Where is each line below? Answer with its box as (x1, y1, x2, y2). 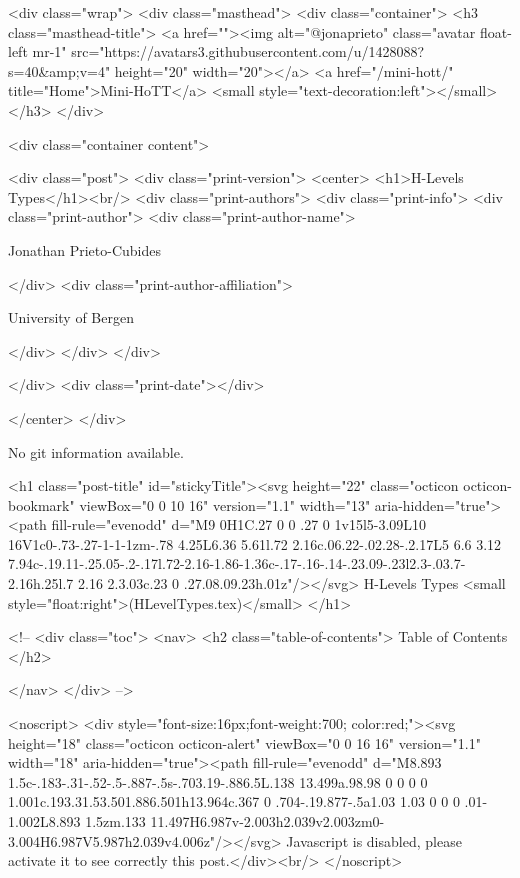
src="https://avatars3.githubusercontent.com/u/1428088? (71, 41, 425, 62)
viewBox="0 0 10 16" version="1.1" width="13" (79, 494, 371, 515)
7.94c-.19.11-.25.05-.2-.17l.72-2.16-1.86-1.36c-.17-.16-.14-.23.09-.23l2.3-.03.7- (8, 553, 466, 574)
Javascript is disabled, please (286, 830, 462, 851)
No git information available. (8, 441, 184, 462)
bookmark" (8, 494, 75, 515)
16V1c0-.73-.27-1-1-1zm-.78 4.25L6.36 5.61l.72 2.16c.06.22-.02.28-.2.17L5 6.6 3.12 (8, 533, 502, 554)
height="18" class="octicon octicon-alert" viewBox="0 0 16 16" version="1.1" (8, 732, 481, 753)
